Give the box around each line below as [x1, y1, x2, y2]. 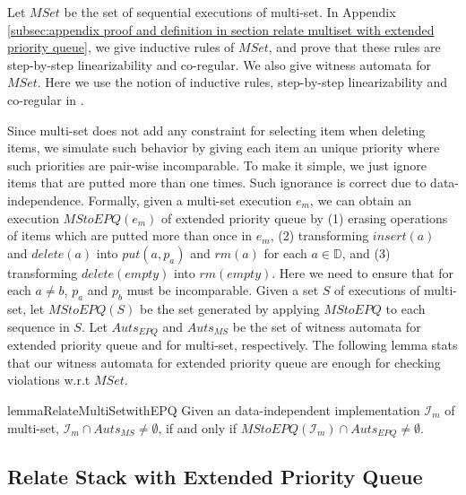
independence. [7, 190, 84, 209]
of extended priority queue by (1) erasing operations [161, 208, 448, 227]
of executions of [334, 281, 420, 300]
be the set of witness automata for [232, 317, 421, 335]
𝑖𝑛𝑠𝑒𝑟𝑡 [372, 230, 407, 244]
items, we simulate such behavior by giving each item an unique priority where [7, 138, 440, 157]
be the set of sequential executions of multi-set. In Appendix [64, 3, 396, 21]
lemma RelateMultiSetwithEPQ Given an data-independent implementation [7, 400, 420, 419]
